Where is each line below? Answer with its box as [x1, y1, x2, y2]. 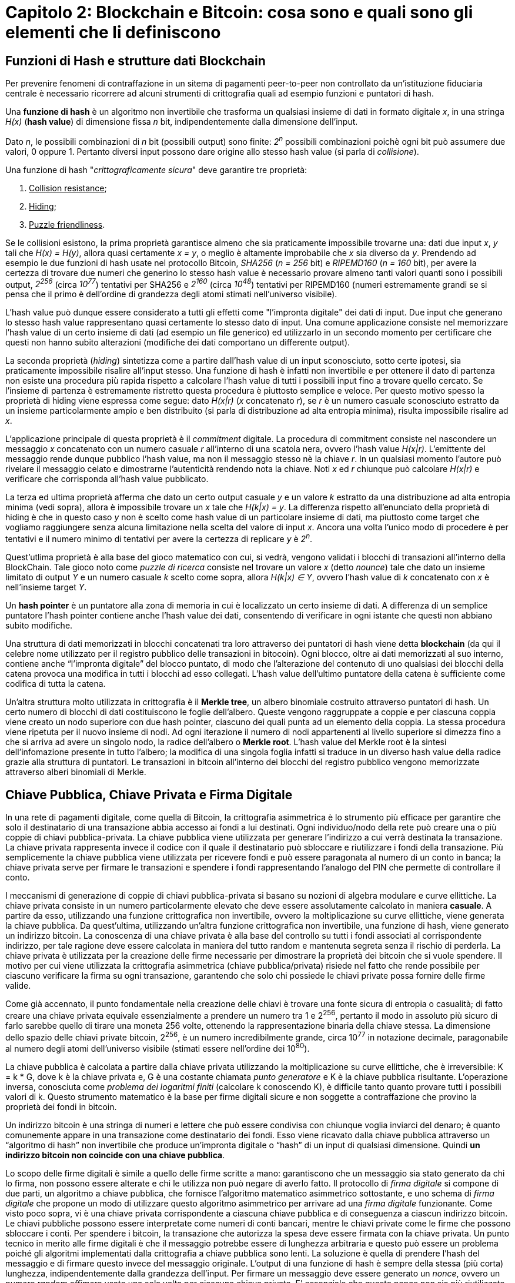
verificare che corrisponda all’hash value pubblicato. [5, 474, 209, 484]
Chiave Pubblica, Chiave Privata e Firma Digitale [5, 787, 293, 802]
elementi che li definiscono [5, 22, 221, 42]
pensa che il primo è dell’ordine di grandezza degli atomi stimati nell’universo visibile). [5, 289, 337, 300]
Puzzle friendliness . [29, 219, 105, 230]
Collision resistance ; [29, 182, 107, 193]
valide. [5, 980, 31, 990]
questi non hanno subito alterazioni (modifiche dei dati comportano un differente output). [5, 337, 350, 348]
